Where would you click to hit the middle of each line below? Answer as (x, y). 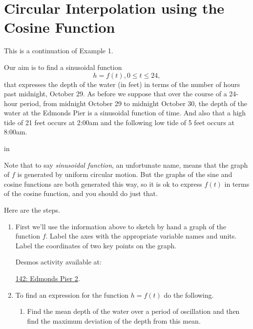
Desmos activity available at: (58, 262)
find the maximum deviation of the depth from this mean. (114, 320)
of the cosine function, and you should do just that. (81, 193)
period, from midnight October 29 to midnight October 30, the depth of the (134, 103)
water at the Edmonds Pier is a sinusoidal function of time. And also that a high (125, 113)
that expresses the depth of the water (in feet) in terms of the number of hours (122, 84)
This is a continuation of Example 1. (59, 51)
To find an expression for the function (72, 295)
